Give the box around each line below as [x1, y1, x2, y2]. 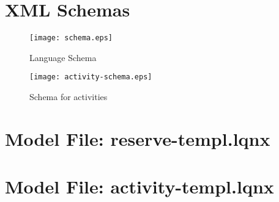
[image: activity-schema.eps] [29, 73, 152, 82]
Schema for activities [29, 90, 108, 103]
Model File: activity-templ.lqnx [5, 174, 274, 199]
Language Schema [29, 51, 97, 63]
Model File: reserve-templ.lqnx [5, 126, 270, 151]
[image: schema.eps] [29, 34, 113, 43]
